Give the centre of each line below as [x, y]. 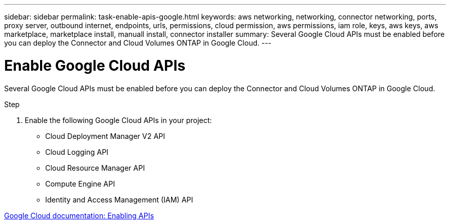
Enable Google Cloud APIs [95, 65]
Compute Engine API [80, 184]
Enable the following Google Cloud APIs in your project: [118, 120]
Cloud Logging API [77, 152]
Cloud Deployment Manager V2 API [105, 136]
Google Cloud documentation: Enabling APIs [79, 215]
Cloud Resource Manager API [95, 168]
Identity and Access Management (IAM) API [119, 199]
